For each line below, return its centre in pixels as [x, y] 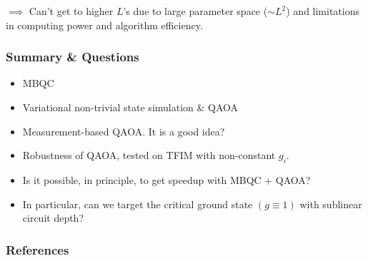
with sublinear [331, 204]
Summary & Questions [73, 57]
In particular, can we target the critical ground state [138, 204]
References [38, 249]
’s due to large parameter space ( [195, 11]
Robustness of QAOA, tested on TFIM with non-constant [149, 155]
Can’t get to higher [71, 11]
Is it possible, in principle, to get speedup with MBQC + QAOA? [166, 179]
